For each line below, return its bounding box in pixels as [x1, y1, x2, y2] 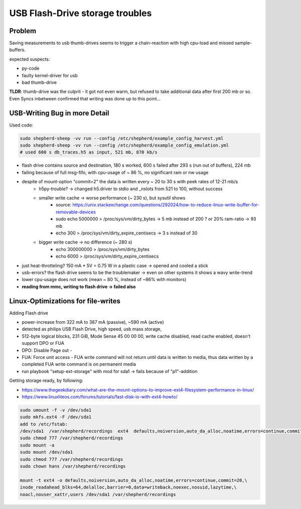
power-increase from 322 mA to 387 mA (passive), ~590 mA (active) [22, 319, 164, 325]
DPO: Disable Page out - [22, 347, 72, 353]
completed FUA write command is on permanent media [22, 361, 136, 367]
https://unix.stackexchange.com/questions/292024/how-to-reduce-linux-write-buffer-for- [72, 202, 259, 208]
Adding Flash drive [9, 310, 49, 316]
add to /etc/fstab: [20, 421, 68, 427]
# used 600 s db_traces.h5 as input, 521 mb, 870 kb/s [20, 150, 158, 155]
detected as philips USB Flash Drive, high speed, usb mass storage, [22, 326, 162, 332]
